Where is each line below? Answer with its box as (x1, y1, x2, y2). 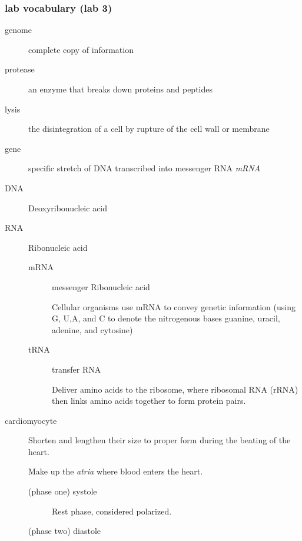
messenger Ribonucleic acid (52, 280, 150, 293)
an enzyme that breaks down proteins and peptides (28, 83, 213, 95)
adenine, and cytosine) (52, 323, 133, 336)
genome (5, 24, 32, 36)
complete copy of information (28, 43, 134, 55)
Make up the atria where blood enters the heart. (28, 465, 203, 477)
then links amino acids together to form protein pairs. (52, 394, 246, 407)
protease (5, 63, 35, 75)
